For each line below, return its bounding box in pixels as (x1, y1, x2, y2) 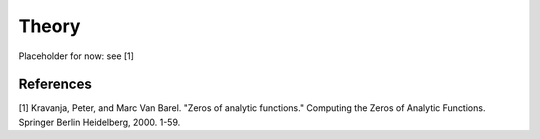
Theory (18, 15, 81, 37)
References (18, 76, 92, 93)
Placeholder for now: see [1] (18, 50, 135, 62)
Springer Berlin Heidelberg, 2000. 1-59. (18, 116, 181, 128)
